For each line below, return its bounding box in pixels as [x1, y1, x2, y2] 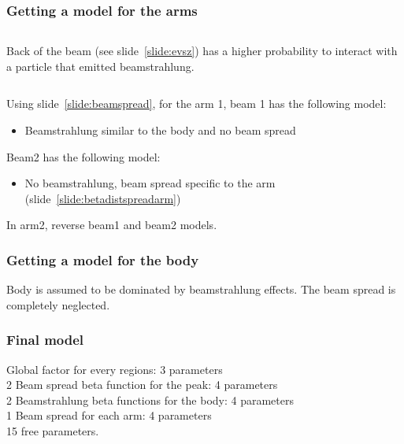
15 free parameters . [6, 422, 99, 438]
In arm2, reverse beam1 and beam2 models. [6, 216, 217, 233]
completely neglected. [6, 296, 110, 313]
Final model [6, 330, 84, 350]
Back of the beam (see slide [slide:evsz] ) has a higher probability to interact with [6, 43, 398, 59]
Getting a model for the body [6, 250, 199, 269]
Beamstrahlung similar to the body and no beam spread [24, 122, 296, 138]
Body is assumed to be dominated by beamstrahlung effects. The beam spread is [6, 281, 396, 298]
